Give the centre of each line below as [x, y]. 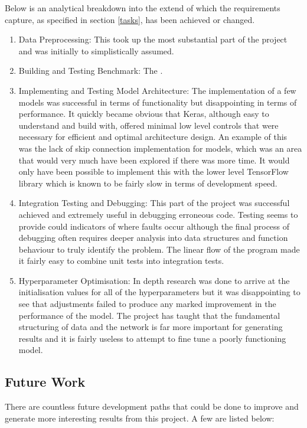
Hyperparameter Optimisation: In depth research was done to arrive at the [154, 280]
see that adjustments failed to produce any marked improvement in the [147, 304]
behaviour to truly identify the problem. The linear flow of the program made [159, 249]
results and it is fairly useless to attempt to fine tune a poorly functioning [152, 338]
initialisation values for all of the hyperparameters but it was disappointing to [159, 292]
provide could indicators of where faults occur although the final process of [154, 226]
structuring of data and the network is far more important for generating [151, 327]
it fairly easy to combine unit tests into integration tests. [121, 261]
